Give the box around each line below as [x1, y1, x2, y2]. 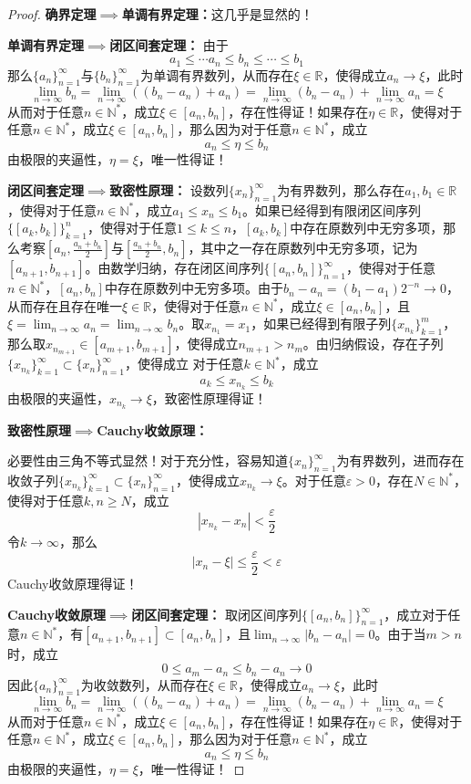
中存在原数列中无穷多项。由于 [104, 278, 283, 298]
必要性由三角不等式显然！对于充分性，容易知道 [7, 451, 288, 470]
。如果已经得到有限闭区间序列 [242, 200, 422, 219]
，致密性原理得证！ [151, 388, 267, 407]
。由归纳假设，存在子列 [302, 334, 444, 353]
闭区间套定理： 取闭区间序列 [131, 604, 302, 623]
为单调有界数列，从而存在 [140, 65, 294, 84]
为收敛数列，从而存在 [80, 674, 209, 694]
